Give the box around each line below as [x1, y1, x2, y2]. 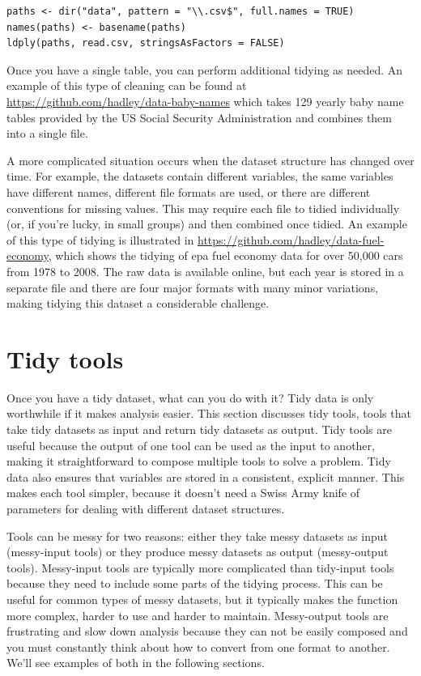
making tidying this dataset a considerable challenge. [6, 295, 270, 312]
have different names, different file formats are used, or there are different [6, 183, 371, 200]
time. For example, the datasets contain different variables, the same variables [6, 168, 393, 185]
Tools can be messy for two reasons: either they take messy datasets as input [6, 527, 388, 544]
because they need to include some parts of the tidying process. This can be [6, 575, 383, 592]
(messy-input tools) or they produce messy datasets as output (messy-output [6, 543, 389, 560]
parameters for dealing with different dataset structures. [6, 500, 285, 517]
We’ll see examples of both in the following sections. [6, 654, 265, 671]
